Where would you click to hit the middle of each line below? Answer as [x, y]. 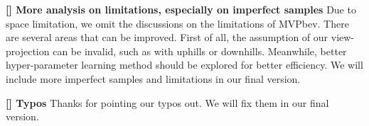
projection [28, 51]
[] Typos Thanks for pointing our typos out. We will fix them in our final [167, 102]
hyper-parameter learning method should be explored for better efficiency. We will [184, 65]
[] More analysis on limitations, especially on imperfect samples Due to [181, 9]
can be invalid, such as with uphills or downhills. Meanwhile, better [200, 51]
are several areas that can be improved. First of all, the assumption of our [167, 37]
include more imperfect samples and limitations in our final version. [153, 78]
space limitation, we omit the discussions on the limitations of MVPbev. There [177, 23]
